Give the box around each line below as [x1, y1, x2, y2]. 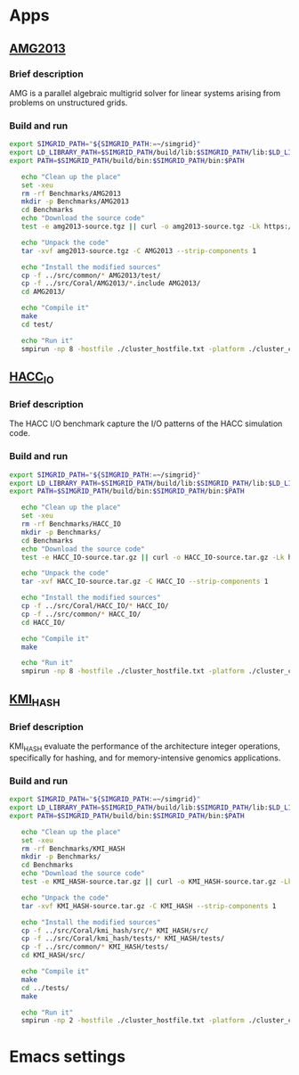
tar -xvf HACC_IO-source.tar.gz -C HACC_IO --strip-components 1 [20, 577, 269, 587]
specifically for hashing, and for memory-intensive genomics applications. [9, 752, 281, 763]
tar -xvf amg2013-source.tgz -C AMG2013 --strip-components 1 [20, 246, 256, 255]
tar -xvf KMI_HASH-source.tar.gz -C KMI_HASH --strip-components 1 [20, 901, 277, 910]
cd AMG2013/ [20, 287, 66, 297]
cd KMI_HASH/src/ [20, 951, 86, 960]
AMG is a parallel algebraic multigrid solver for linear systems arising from [9, 87, 281, 98]
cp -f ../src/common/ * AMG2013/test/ [20, 271, 162, 280]
